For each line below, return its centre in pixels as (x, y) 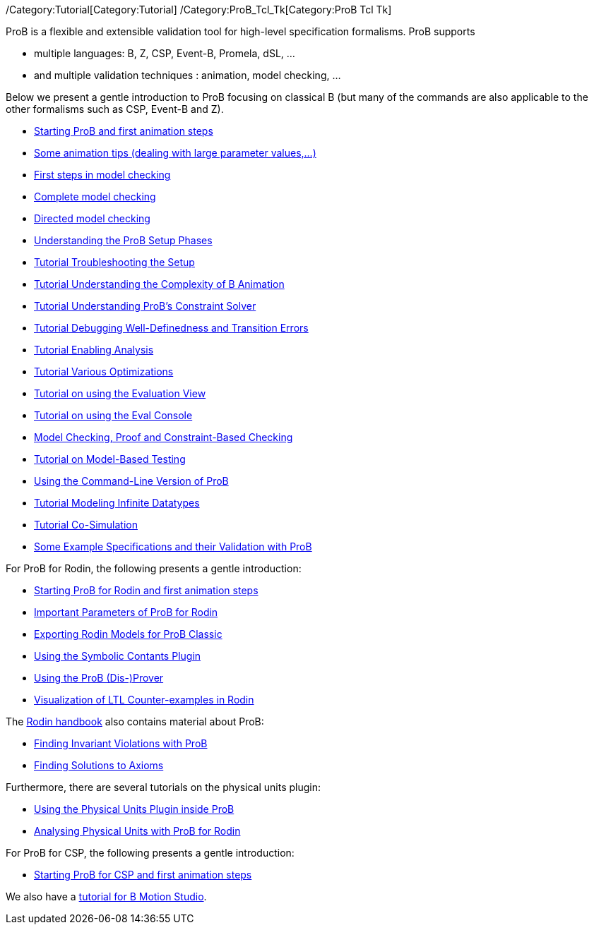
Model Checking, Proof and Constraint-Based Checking (164, 437)
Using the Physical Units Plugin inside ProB (134, 809)
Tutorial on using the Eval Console (113, 415)
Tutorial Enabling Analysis (94, 350)
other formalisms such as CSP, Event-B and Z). (115, 109)
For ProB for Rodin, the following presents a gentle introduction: (154, 568)
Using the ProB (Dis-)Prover (99, 678)
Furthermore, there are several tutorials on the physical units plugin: (164, 787)
